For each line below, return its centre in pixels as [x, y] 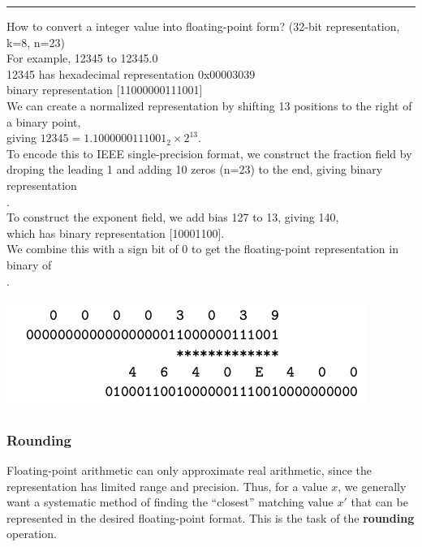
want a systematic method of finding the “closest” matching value [170, 502]
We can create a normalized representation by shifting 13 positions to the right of [209, 105]
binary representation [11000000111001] [105, 90]
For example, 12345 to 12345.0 [82, 58]
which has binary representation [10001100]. [116, 233]
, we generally [372, 486]
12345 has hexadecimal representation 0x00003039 [131, 73]
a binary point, [44, 121]
